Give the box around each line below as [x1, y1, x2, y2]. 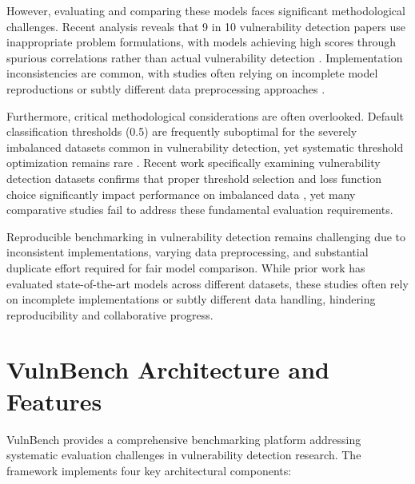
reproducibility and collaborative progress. [6, 306, 213, 323]
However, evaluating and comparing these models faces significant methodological [6, 2, 405, 18]
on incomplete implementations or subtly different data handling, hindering [6, 291, 376, 307]
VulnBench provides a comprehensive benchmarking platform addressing [6, 430, 361, 447]
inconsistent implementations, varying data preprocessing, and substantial [6, 244, 369, 260]
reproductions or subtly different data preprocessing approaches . [6, 80, 325, 97]
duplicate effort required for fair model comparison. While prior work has [6, 259, 365, 276]
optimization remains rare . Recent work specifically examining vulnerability [6, 154, 381, 171]
